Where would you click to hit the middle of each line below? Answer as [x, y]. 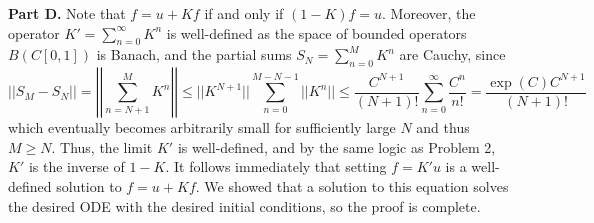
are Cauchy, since [452, 54]
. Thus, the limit [102, 146]
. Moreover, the [429, 13]
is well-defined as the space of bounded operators [316, 32]
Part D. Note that [67, 13]
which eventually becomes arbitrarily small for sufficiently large [202, 127]
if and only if [244, 13]
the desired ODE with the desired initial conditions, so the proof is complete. [244, 205]
